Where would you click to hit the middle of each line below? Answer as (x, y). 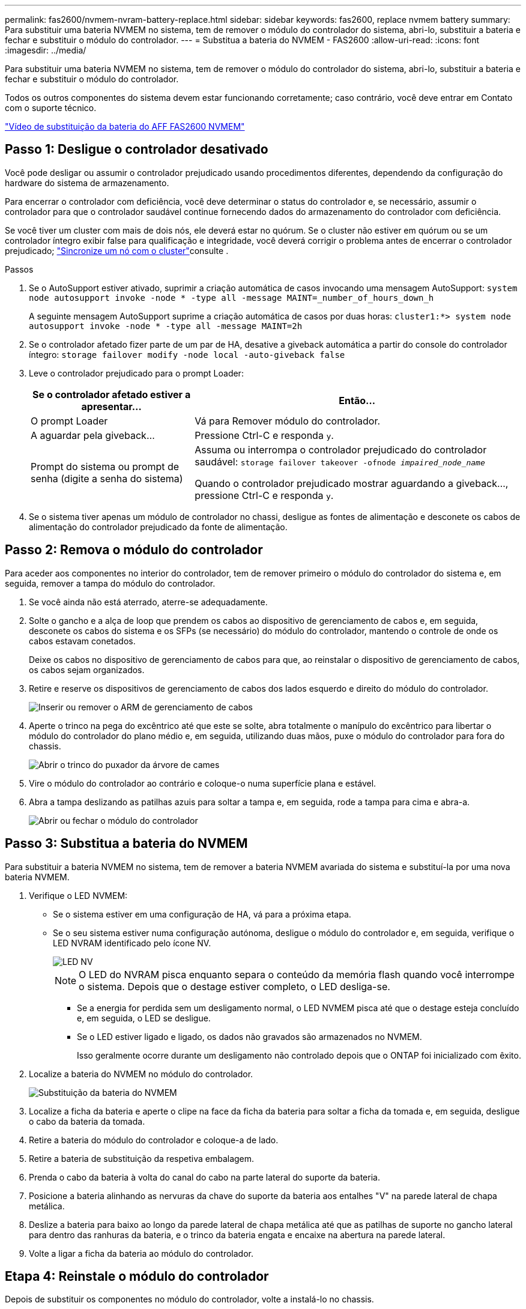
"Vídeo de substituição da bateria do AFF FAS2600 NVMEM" (125, 126)
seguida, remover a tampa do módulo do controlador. (110, 583)
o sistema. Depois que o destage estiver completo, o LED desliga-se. (234, 986)
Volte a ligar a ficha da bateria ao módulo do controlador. (141, 1253)
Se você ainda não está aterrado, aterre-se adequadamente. (148, 602)
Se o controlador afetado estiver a (112, 394)
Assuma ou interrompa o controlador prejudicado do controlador (341, 449)
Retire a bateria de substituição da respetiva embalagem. (142, 1158)
